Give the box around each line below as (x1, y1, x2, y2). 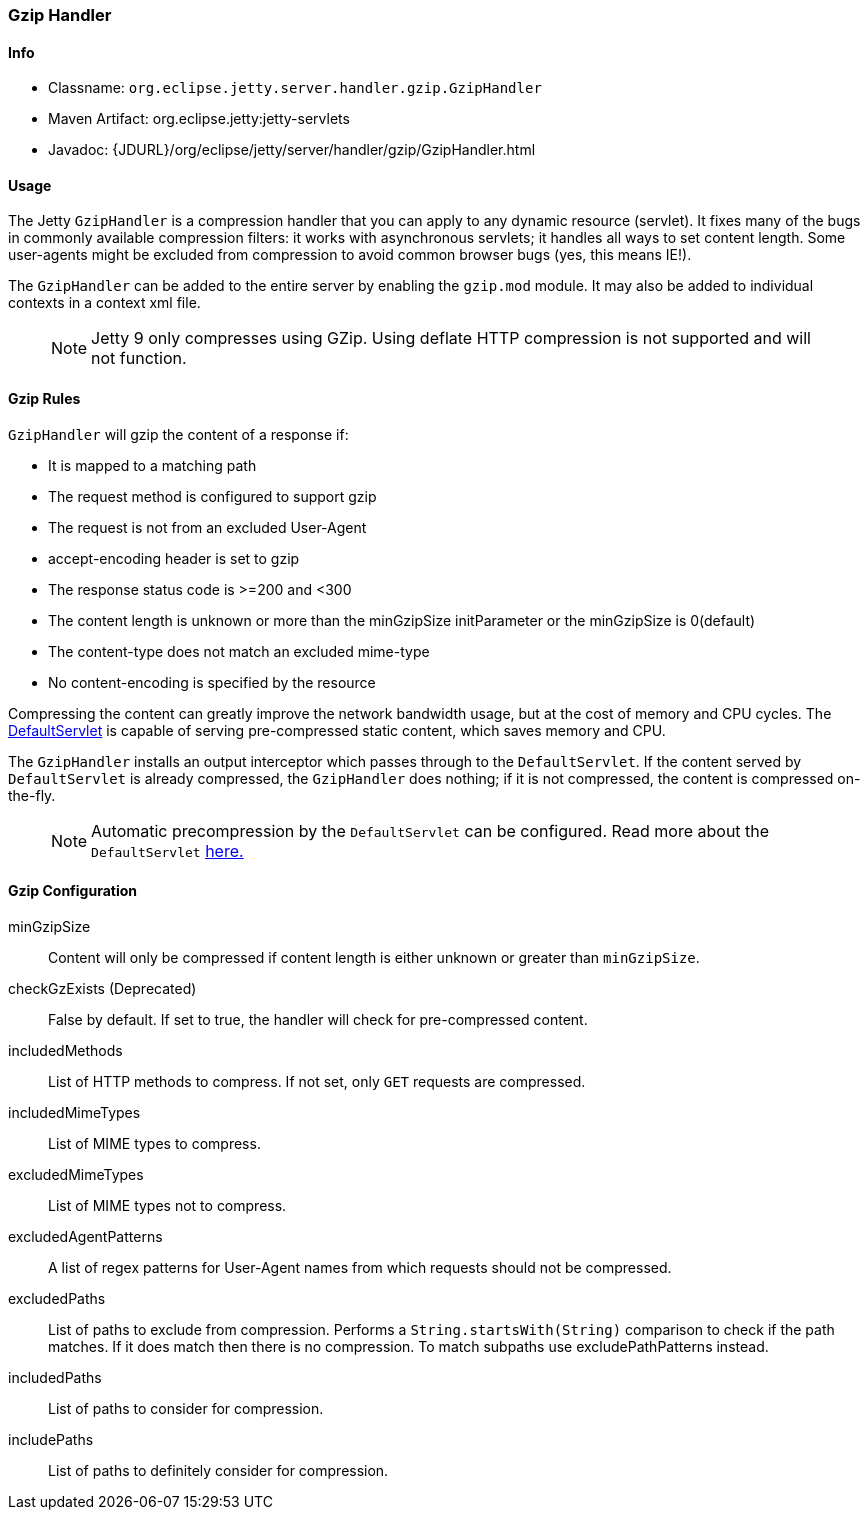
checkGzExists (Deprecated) (8, 979, 197, 997)
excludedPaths (8, 1289, 106, 1307)
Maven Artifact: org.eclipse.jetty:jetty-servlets (48, 110, 350, 128)
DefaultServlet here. (91, 840, 244, 861)
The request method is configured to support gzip (48, 487, 377, 505)
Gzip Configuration (8, 882, 138, 900)
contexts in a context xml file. (8, 294, 201, 312)
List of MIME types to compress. (48, 1134, 261, 1152)
